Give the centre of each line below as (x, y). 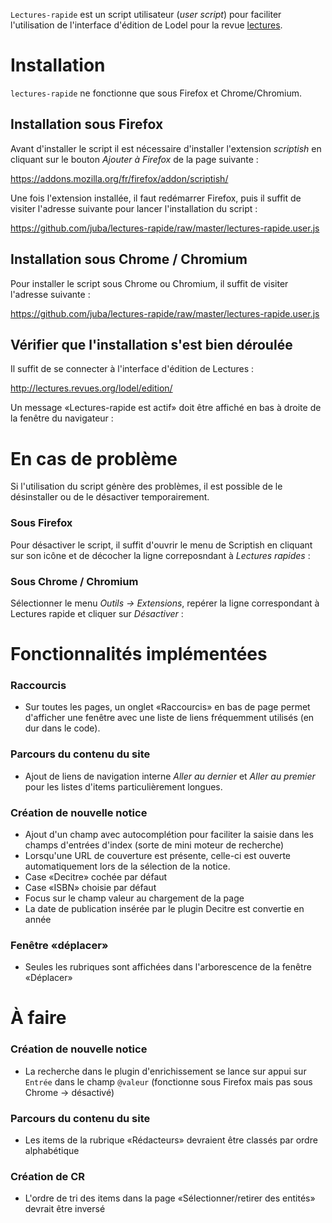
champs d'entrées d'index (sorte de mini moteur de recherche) (154, 845)
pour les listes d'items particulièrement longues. (123, 786)
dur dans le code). (62, 728)
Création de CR (48, 1176)
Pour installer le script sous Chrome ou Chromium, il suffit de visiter (149, 283)
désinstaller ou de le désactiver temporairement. (110, 497)
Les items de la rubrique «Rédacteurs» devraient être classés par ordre (171, 1140)
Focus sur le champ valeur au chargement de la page (134, 898)
